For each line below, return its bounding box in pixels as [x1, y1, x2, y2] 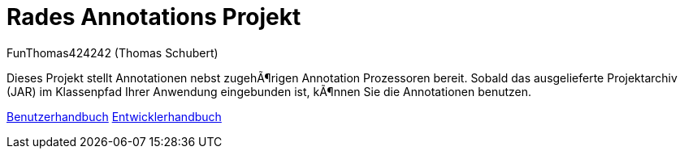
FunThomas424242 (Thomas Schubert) [6, 45, 219, 60]
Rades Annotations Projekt [6, 3, 301, 31]
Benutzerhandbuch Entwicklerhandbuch [6, 109, 222, 124]
